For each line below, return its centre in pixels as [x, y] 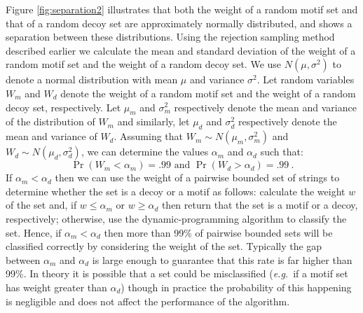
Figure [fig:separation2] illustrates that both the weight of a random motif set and [182, 9]
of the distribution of [50, 121]
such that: [282, 152]
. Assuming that [149, 136]
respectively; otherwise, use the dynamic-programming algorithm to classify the [176, 218]
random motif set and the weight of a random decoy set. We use [144, 64]
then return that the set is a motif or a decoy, [260, 205]
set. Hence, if [34, 232]
